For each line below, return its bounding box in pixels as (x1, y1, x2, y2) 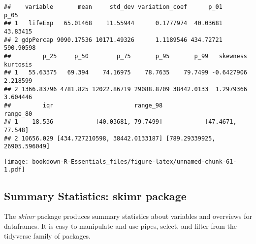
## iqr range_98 (4, 102, 163, 109)
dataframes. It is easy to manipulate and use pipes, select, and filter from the (4, 220, 237, 231)
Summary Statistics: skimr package (4, 188, 187, 203)
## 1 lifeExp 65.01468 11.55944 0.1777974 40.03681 (4, 20, 223, 27)
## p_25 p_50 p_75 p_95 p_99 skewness (4, 52, 247, 60)
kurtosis (4, 61, 32, 68)
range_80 (4, 110, 32, 117)
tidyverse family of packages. (4, 230, 91, 241)
